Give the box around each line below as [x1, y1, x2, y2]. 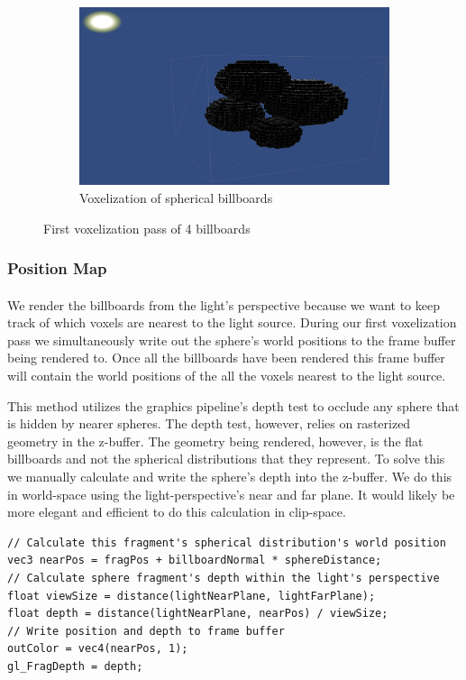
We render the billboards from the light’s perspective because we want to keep [7, 295, 440, 314]
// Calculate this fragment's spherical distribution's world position [7, 536, 446, 549]
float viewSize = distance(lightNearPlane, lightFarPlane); [7, 589, 376, 602]
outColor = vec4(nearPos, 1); [7, 642, 188, 656]
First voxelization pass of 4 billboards [43, 218, 251, 237]
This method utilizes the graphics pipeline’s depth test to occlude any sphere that [7, 396, 460, 415]
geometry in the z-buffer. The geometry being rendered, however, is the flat [7, 431, 424, 450]
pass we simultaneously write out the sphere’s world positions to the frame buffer [7, 330, 456, 349]
